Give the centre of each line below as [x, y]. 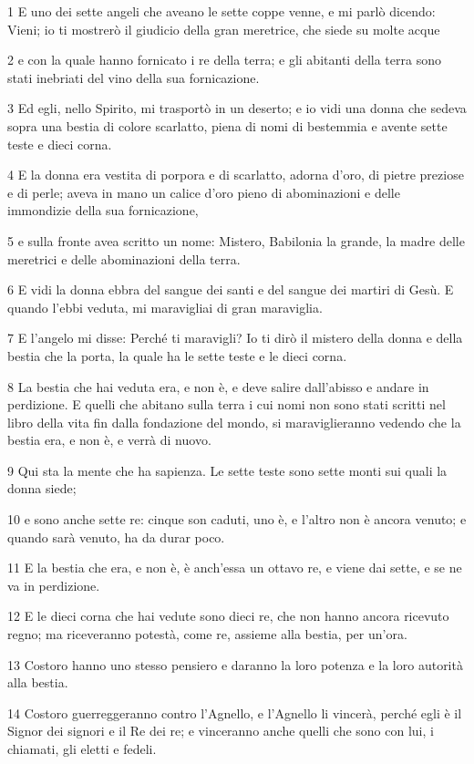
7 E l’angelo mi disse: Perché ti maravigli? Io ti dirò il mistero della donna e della [235, 338]
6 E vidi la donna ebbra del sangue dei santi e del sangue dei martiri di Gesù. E [231, 289]
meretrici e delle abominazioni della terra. [124, 258]
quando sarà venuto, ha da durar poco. [116, 537]
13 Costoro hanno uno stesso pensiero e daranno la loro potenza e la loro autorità [235, 664]
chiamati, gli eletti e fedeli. [82, 749]
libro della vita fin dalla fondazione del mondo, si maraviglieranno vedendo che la [234, 422]
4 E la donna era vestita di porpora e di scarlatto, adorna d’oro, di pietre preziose [236, 175]
